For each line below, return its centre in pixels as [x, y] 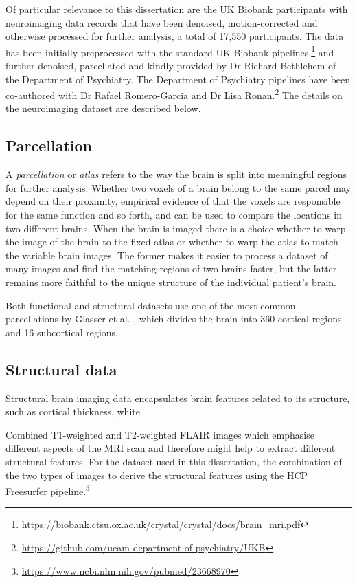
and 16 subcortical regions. [62, 332]
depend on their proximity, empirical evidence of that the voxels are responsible [173, 201]
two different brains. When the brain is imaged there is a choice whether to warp [176, 228]
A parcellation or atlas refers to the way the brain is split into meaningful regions [176, 174]
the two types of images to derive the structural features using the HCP [157, 475]
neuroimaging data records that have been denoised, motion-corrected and [162, 22]
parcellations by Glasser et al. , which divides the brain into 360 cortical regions [174, 319]
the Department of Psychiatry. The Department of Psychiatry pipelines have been [178, 79]
